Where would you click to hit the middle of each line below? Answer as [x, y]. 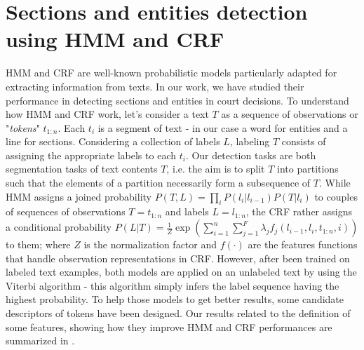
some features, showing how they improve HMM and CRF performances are [169, 327]
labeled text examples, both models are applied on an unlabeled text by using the [181, 272]
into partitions [308, 169]
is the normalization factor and [150, 244]
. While [335, 183]
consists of [304, 141]
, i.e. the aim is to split [216, 169]
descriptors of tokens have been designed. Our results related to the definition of [178, 313]
